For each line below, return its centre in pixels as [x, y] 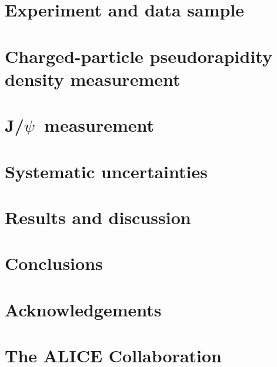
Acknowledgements [83, 309]
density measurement [93, 79]
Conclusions [54, 263]
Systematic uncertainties [106, 171]
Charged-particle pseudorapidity [138, 56]
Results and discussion [98, 217]
